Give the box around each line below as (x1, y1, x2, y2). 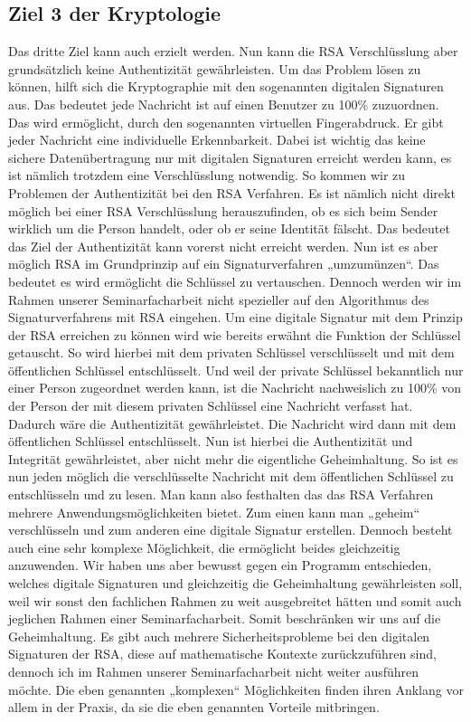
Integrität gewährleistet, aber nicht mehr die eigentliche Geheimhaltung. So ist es (8, 449, 458, 468)
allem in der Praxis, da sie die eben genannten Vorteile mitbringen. (8, 698, 380, 717)
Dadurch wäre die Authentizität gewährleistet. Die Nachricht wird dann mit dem (8, 413, 457, 432)
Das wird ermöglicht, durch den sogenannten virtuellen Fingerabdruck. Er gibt (8, 112, 444, 131)
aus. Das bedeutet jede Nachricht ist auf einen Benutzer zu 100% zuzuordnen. (8, 94, 439, 113)
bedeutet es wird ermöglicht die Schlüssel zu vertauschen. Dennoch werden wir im (8, 271, 462, 290)
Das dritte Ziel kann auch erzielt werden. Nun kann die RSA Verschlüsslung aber (8, 42, 458, 61)
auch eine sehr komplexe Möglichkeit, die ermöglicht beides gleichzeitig (8, 537, 400, 556)
